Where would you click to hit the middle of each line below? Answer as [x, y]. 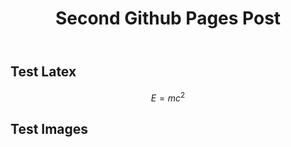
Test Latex [43, 72]
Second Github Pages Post [168, 18]
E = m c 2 [168, 97]
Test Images [49, 128]
